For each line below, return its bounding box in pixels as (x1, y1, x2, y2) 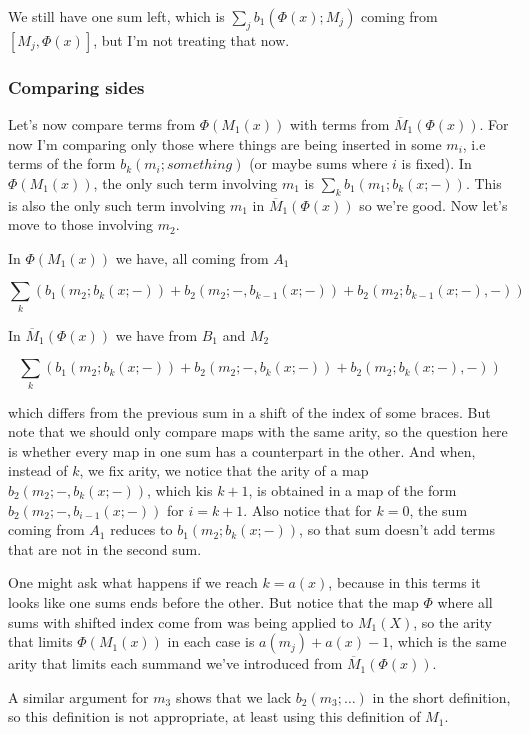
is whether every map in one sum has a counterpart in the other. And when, (8, 440, 476, 461)
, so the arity (413, 611, 492, 632)
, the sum (409, 499, 468, 520)
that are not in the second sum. (8, 538, 202, 559)
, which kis (147, 480, 213, 500)
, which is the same (389, 631, 507, 652)
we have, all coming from (115, 247, 269, 268)
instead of (8, 460, 68, 481)
